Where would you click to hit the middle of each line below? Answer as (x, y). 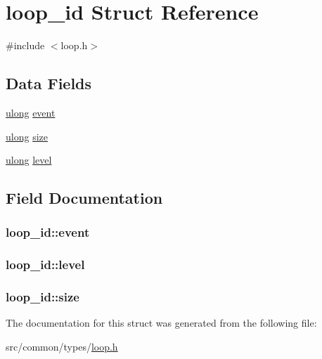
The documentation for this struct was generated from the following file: (161, 323)
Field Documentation (84, 198)
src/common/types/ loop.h (62, 346)
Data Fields (49, 83)
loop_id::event (48, 232)
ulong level (29, 160)
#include (25, 45)
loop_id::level (45, 265)
